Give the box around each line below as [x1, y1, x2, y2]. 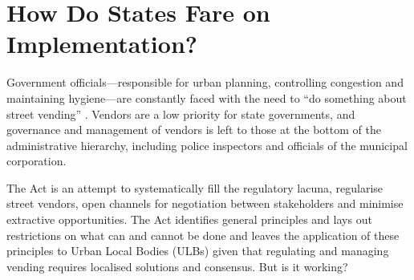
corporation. [6, 152, 67, 169]
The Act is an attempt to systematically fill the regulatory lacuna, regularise [6, 179, 384, 196]
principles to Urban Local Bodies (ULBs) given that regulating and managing [6, 242, 389, 259]
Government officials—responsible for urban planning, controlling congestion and [6, 74, 404, 91]
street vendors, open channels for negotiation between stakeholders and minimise [6, 195, 404, 212]
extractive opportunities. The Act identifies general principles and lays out [6, 211, 372, 228]
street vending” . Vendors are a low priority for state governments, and [6, 105, 355, 122]
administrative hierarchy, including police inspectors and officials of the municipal [6, 136, 408, 153]
